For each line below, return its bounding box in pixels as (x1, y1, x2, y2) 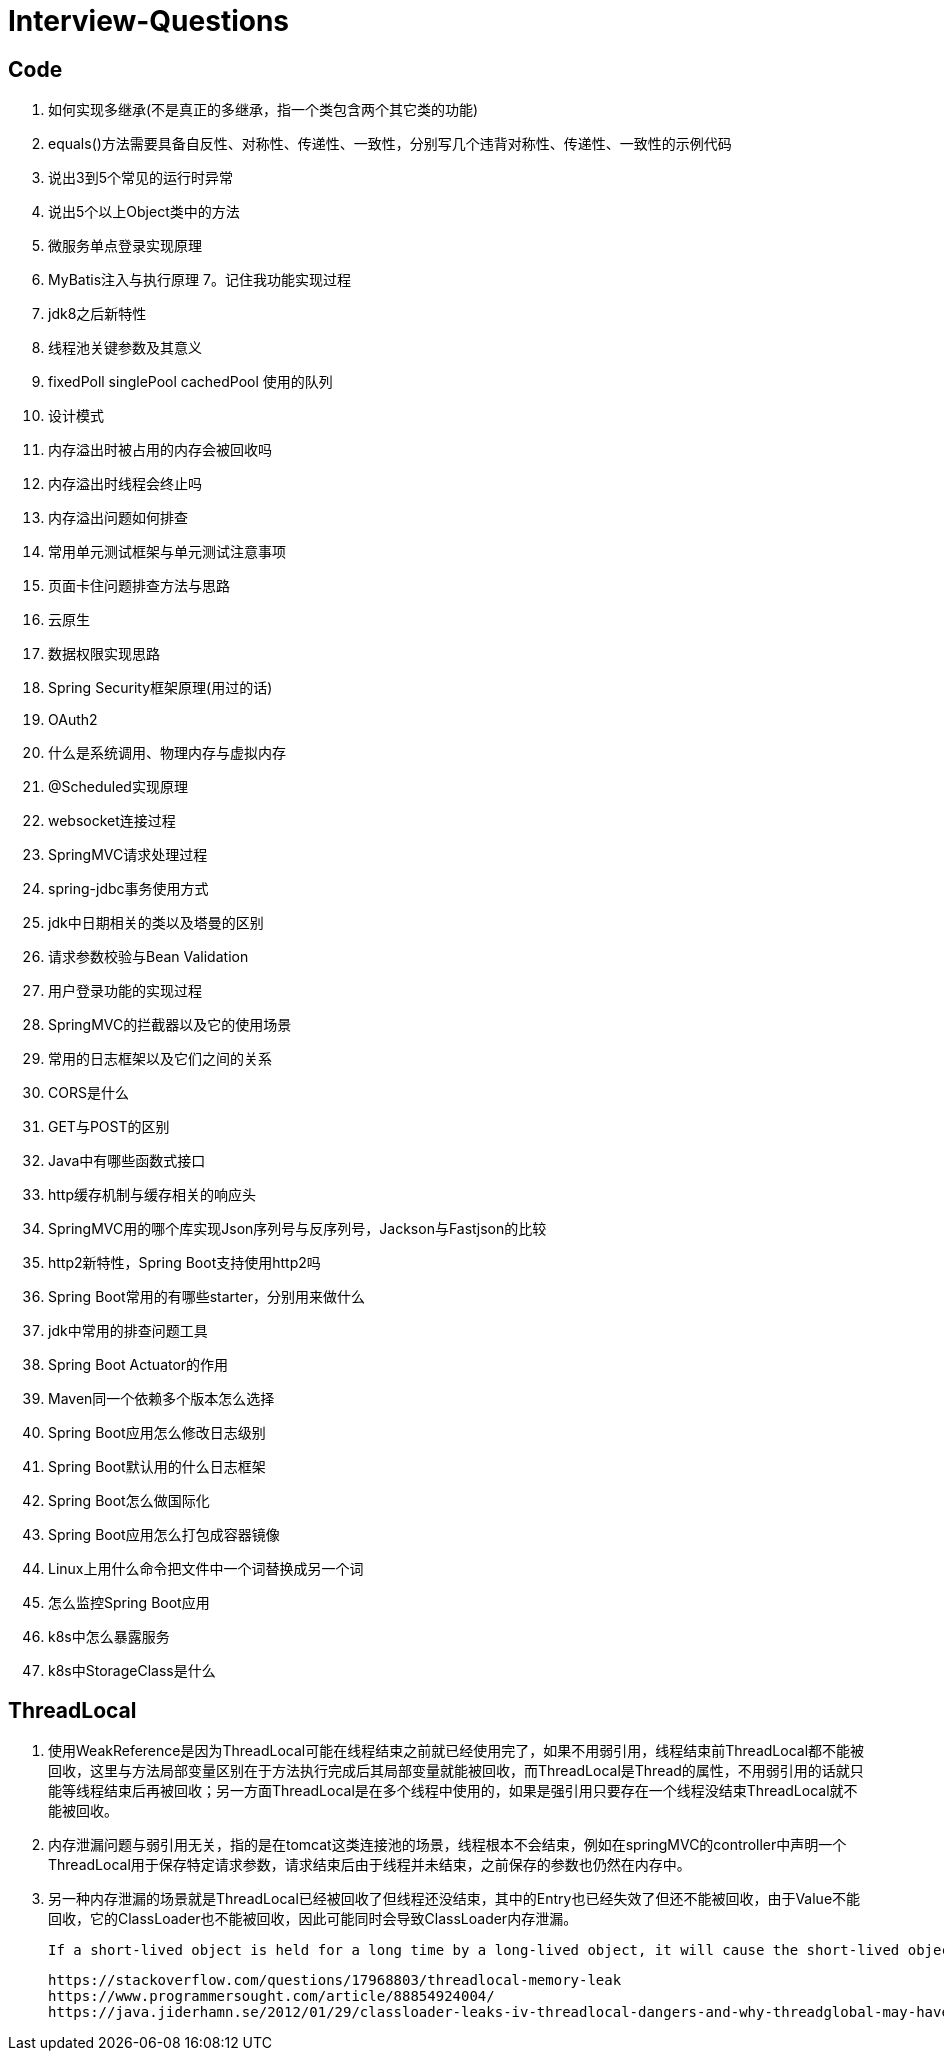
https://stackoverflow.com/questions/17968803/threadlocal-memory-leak (48, 1972, 622, 1989)
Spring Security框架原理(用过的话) (48, 679, 273, 697)
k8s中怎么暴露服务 (48, 1628, 170, 1646)
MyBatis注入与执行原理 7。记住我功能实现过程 (48, 271, 351, 289)
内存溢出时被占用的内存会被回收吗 (48, 441, 272, 459)
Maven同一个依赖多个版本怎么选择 (48, 1390, 275, 1408)
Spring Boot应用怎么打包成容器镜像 (48, 1526, 280, 1544)
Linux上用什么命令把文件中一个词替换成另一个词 (48, 1560, 364, 1578)
